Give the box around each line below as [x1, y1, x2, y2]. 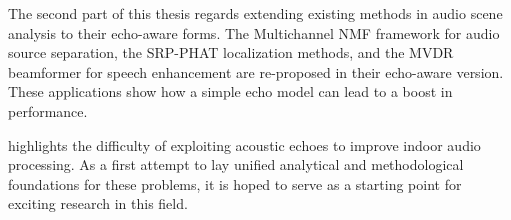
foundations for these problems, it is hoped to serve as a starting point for [8, 173, 462, 194]
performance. [8, 100, 88, 121]
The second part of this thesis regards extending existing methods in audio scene [8, 3, 503, 23]
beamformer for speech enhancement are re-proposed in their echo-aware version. [8, 61, 504, 82]
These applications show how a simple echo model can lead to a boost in [8, 81, 453, 102]
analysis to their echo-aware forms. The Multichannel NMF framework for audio [8, 22, 500, 43]
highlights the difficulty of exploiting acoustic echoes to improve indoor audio [8, 134, 481, 155]
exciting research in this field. [8, 193, 188, 214]
